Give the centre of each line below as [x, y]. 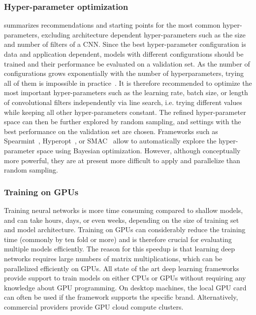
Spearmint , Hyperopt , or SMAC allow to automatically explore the [110, 141]
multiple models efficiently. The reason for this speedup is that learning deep [120, 249]
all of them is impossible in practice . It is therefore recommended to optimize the [128, 83]
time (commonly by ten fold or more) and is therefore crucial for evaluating [118, 239]
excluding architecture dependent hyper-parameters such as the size [144, 34]
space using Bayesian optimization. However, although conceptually [139, 150]
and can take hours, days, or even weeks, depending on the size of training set [122, 220]
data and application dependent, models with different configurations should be [124, 54]
